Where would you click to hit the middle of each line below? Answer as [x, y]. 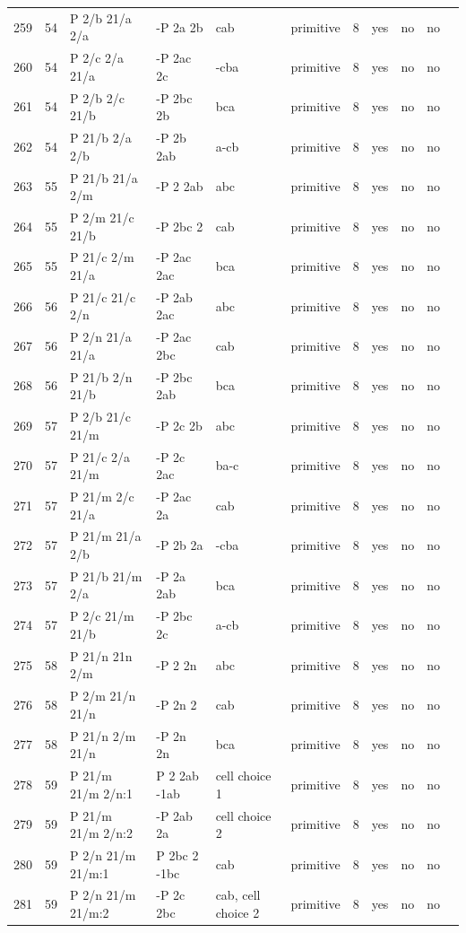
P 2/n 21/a [101, 337]
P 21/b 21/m [106, 575]
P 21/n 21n [101, 655]
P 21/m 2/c [102, 496]
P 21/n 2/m [103, 735]
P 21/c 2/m [102, 257]
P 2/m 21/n [103, 696]
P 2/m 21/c [102, 217]
